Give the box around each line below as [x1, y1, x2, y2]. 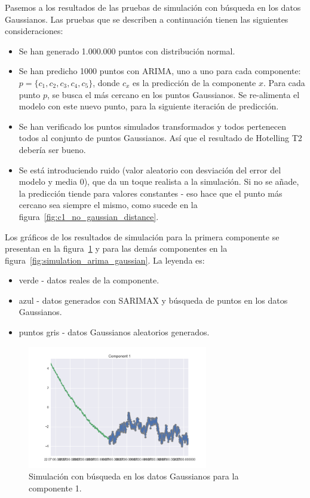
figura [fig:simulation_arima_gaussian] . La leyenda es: [5, 253, 205, 266]
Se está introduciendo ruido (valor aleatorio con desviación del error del [19, 163, 281, 176]
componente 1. [29, 481, 82, 494]
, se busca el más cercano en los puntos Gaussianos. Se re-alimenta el [47, 88, 300, 100]
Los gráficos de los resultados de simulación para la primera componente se [5, 230, 280, 243]
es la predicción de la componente [133, 76, 256, 88]
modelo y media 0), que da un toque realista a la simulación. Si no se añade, [19, 175, 299, 188]
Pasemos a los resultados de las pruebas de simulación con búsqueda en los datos [5, 1, 301, 13]
